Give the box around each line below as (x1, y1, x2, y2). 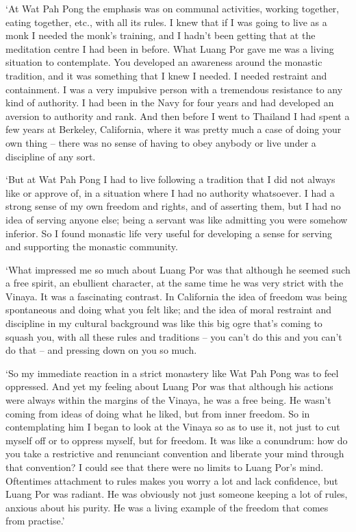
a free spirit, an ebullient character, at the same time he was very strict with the (5, 276, 344, 290)
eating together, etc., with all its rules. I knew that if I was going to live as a (5, 14, 327, 29)
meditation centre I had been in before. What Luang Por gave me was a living (5, 41, 334, 56)
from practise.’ (5, 513, 65, 528)
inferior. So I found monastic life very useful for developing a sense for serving (5, 226, 333, 240)
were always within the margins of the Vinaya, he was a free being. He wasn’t (5, 393, 331, 407)
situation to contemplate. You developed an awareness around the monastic (5, 55, 322, 69)
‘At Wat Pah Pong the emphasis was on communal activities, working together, (5, 1, 340, 15)
